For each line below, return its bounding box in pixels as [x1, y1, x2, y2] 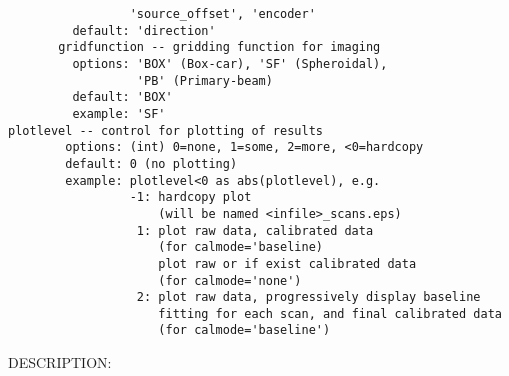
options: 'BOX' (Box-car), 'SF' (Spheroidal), [72, 56, 388, 71]
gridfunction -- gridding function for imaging [58, 40, 381, 55]
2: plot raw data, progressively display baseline [136, 290, 481, 305]
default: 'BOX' [72, 90, 173, 105]
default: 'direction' [72, 23, 216, 38]
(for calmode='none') [158, 273, 302, 288]
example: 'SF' [72, 106, 166, 121]
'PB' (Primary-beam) [136, 73, 273, 88]
